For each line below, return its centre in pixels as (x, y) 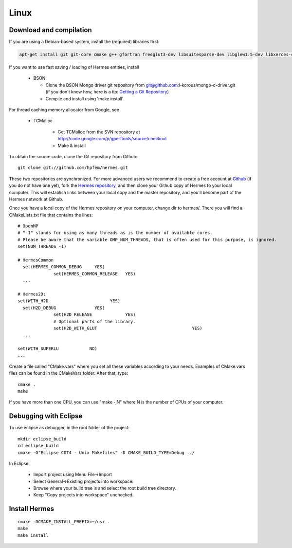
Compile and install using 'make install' (84, 99)
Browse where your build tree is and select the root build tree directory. (105, 488)
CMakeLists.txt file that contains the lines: (51, 215)
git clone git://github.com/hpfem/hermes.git (73, 168)
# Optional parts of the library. (95, 321)
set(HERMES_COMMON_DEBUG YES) (64, 267)
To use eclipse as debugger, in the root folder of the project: (69, 428)
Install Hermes (32, 509)
